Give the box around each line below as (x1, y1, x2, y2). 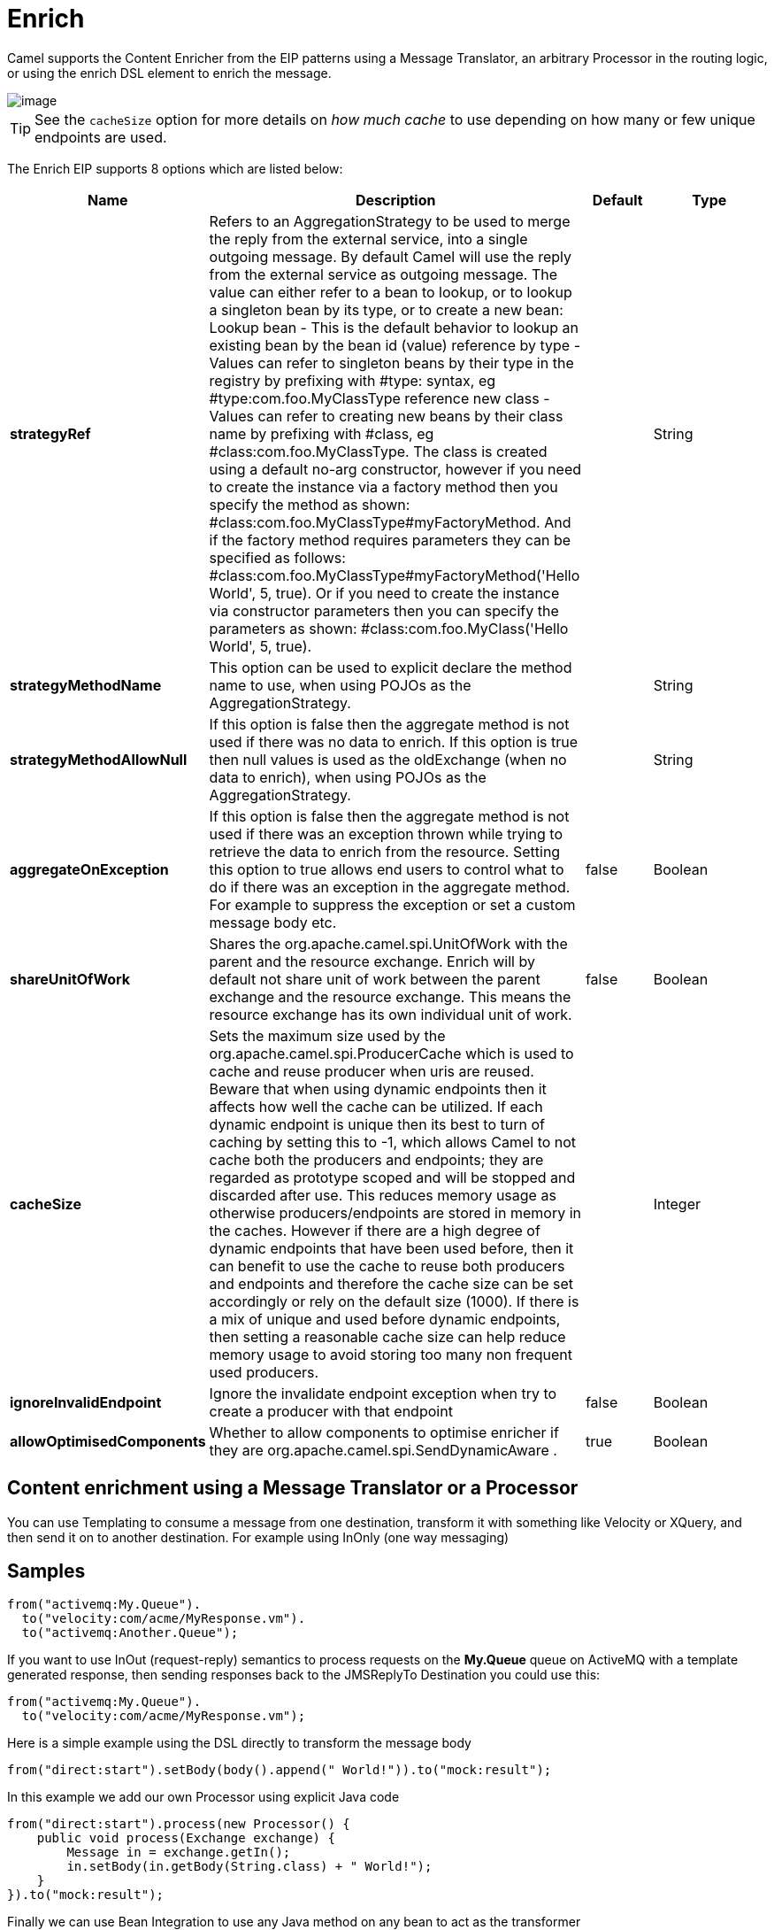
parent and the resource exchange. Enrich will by (209, 952, 535, 970)
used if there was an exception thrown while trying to (209, 824, 563, 843)
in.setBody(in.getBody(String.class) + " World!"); (66, 1859, 433, 1874)
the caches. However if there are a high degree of (209, 1221, 540, 1239)
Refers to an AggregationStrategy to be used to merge (209, 212, 571, 230)
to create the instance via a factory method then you (209, 477, 558, 496)
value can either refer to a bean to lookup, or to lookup (209, 282, 572, 301)
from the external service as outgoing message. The (209, 265, 557, 283)
